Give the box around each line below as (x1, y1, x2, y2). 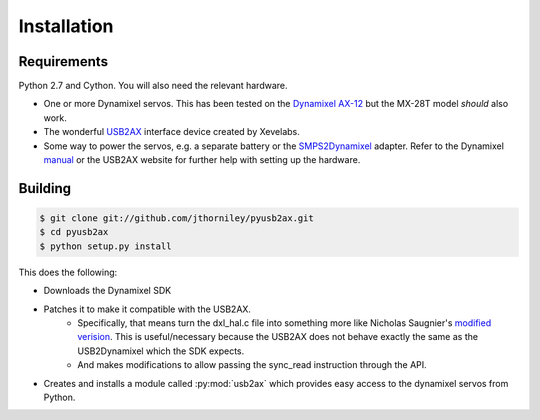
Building (18, 180, 72, 197)
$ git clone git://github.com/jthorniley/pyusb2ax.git (39, 213, 314, 224)
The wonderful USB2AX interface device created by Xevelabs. (43, 126, 300, 138)
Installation (18, 15, 114, 37)
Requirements (18, 53, 109, 70)
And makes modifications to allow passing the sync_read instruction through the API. (77, 359, 427, 371)
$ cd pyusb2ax (39, 226, 109, 238)
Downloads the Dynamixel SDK (43, 285, 172, 297)
